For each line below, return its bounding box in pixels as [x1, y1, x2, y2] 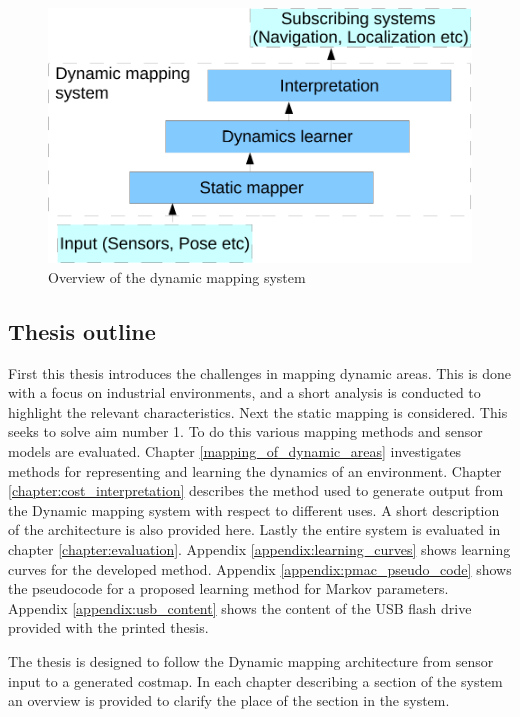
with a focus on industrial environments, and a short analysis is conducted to [8, 382, 481, 403]
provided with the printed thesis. [8, 617, 209, 638]
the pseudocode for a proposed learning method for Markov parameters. [8, 578, 449, 599]
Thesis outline [8, 315, 156, 346]
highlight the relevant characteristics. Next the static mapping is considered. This [8, 401, 508, 422]
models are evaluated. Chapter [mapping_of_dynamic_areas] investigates [8, 440, 462, 461]
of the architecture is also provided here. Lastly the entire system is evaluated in [8, 519, 501, 540]
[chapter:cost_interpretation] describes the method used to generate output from [8, 480, 504, 501]
